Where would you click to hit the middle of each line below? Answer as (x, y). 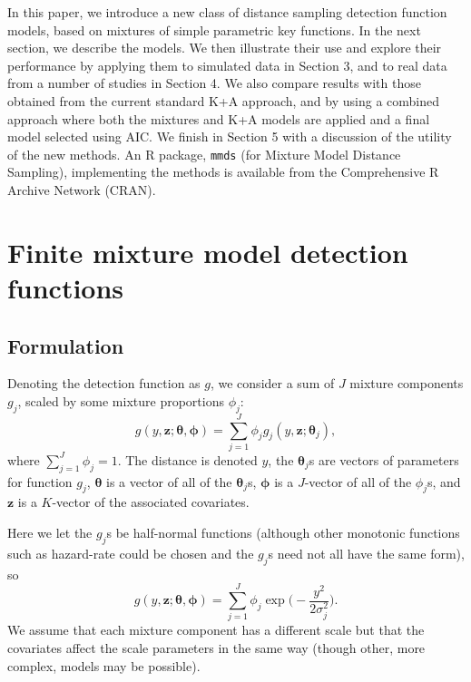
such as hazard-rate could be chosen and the (131, 553)
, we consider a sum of (272, 383)
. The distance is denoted (187, 459)
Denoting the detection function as (104, 383)
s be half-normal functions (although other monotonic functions (283, 533)
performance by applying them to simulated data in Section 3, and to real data (227, 65)
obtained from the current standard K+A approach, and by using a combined (224, 100)
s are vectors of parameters (384, 459)
